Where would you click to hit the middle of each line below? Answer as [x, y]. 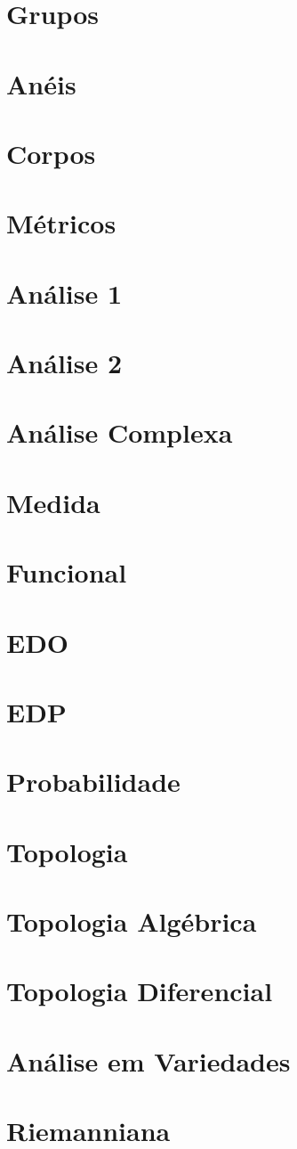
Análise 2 [64, 363]
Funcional [67, 572]
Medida [53, 502]
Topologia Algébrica [132, 921]
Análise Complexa [120, 432]
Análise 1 [64, 293]
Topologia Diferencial [140, 991]
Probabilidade [93, 782]
